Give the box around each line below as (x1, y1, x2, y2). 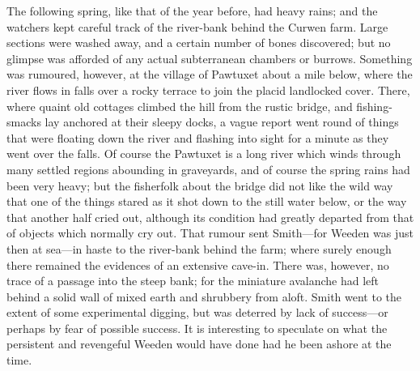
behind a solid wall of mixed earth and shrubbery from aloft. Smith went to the (6, 288, 402, 305)
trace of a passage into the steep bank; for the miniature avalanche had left (6, 272, 379, 289)
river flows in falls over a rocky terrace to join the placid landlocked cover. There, (6, 81, 410, 98)
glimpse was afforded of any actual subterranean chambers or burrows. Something (6, 49, 413, 66)
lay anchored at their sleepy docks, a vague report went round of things (45, 113, 399, 130)
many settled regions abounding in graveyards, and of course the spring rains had (6, 160, 410, 177)
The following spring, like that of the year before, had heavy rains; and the (6, 2, 378, 19)
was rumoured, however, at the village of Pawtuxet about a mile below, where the (6, 66, 413, 83)
